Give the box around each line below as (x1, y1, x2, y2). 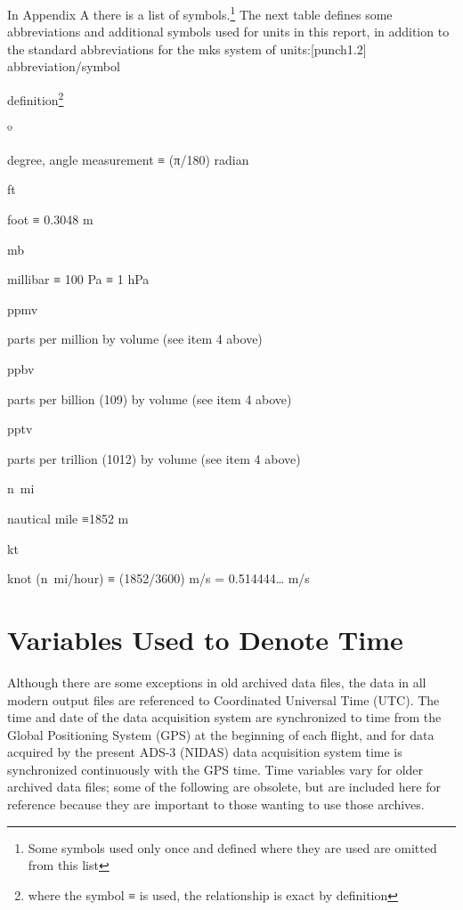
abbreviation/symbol (7, 57, 120, 76)
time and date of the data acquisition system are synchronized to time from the (7, 708, 442, 727)
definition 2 (7, 88, 64, 109)
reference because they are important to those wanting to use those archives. (7, 795, 425, 814)
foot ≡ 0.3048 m (7, 210, 93, 229)
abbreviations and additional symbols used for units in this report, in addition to (7, 22, 450, 41)
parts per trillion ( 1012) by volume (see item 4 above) (7, 449, 301, 467)
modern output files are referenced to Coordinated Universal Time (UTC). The (7, 690, 440, 709)
